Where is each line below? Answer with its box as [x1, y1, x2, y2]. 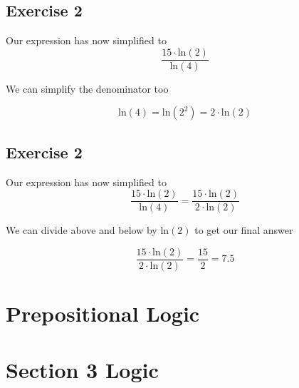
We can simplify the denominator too [6, 81, 169, 96]
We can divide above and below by [6, 223, 157, 238]
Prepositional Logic [6, 299, 200, 328]
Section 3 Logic [6, 354, 159, 384]
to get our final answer [194, 223, 293, 238]
